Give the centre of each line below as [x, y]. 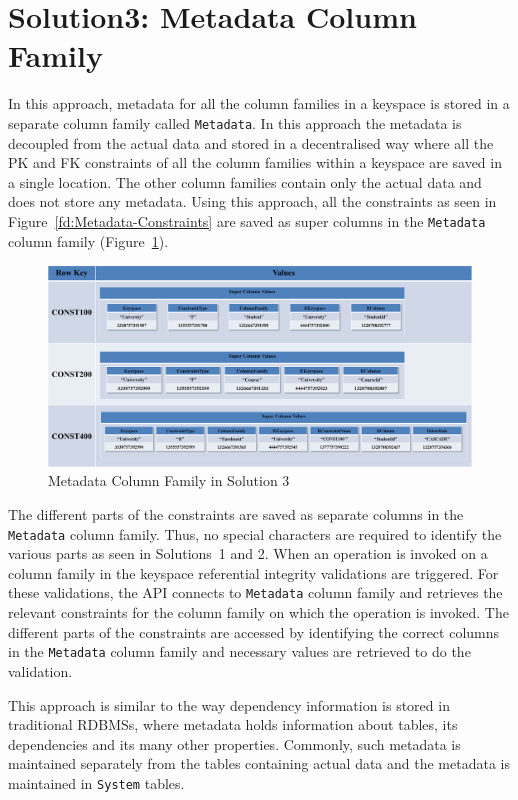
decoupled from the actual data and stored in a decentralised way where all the [251, 142]
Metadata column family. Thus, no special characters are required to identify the [255, 533]
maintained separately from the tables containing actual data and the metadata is [259, 763]
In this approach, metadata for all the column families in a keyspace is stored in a [259, 103]
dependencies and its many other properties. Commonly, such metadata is [234, 743]
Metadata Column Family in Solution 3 [169, 480]
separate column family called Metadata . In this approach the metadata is [235, 122]
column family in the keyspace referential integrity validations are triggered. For [253, 572]
